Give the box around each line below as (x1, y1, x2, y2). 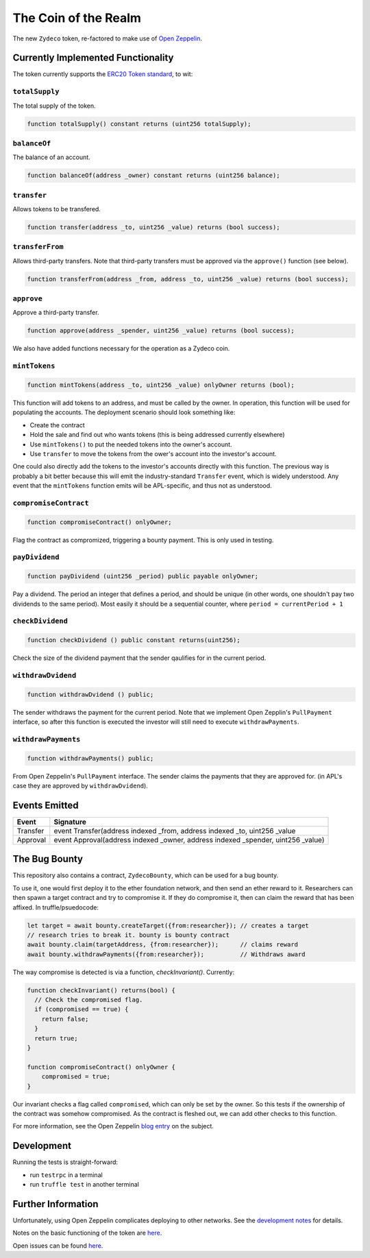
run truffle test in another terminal (29, 1180, 140, 1188)
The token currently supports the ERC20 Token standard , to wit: (12, 70, 193, 78)
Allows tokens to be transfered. (12, 205, 101, 213)
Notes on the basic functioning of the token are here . (12, 1229, 162, 1237)
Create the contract (29, 420, 85, 429)
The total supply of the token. (12, 102, 96, 110)
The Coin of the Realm (12, 10, 142, 25)
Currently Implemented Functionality (12, 52, 174, 64)
